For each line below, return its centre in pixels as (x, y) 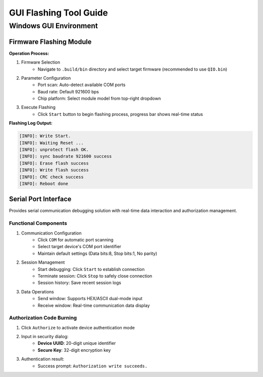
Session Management (43, 262)
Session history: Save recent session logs (79, 283)
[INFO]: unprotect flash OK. (54, 150)
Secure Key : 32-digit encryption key (74, 350)
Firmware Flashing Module (50, 42)
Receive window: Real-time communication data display (94, 305)
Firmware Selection (41, 62)
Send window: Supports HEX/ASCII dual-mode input (90, 299)
